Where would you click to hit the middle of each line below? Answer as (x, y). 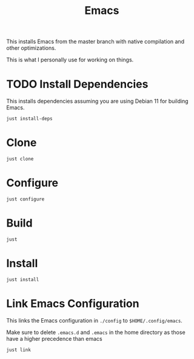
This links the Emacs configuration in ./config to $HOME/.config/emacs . (95, 320)
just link (19, 350)
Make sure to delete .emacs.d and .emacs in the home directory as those (96, 332)
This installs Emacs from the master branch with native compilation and (95, 42)
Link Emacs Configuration (73, 304)
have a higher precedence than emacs (54, 338)
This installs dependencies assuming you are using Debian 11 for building (98, 101)
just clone (20, 159)
